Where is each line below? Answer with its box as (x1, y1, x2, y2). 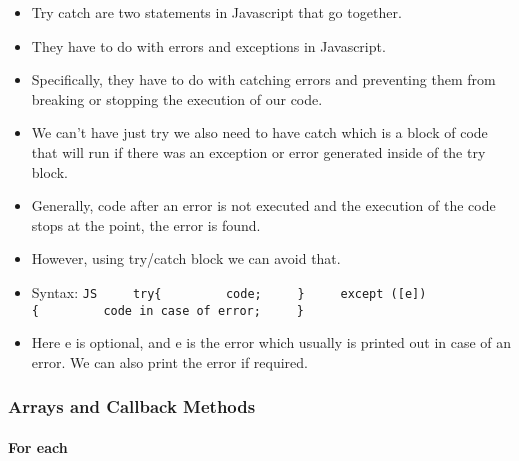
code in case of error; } (103, 303, 304, 318)
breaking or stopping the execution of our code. (31, 88, 323, 109)
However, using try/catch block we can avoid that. (31, 248, 341, 269)
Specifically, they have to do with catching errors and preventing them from (31, 69, 496, 90)
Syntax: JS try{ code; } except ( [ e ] (31, 281, 420, 302)
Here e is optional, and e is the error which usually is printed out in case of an (31, 332, 512, 353)
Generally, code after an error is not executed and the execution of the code (31, 195, 496, 216)
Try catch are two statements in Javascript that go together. (31, 2, 402, 22)
